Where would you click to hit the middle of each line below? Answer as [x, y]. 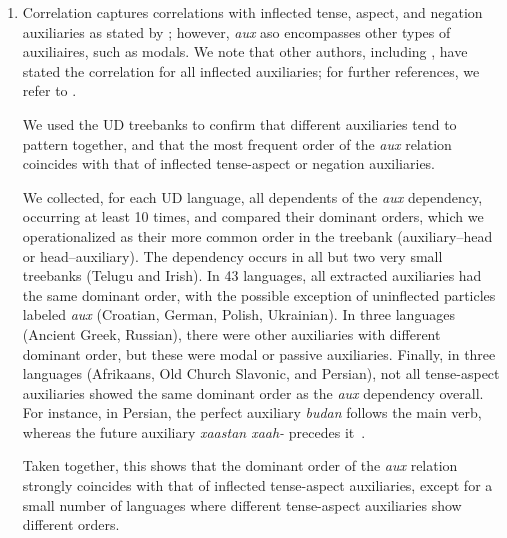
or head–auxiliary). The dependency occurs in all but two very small [232, 255]
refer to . [49, 90]
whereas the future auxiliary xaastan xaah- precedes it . [194, 431]
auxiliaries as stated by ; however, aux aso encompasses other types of [236, 31]
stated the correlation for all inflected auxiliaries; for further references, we [251, 70]
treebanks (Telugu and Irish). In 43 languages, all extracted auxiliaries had [252, 275]
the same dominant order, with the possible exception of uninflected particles [259, 294]
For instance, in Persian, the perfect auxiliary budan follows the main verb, [252, 412]
